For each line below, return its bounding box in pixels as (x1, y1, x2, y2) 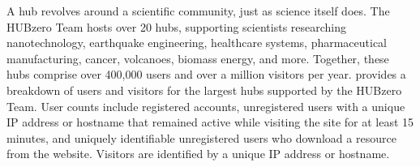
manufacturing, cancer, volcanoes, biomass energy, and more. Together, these (6, 49, 389, 66)
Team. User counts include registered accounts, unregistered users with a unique (6, 97, 405, 114)
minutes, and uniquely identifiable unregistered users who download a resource (6, 129, 396, 146)
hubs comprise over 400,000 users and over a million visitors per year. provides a (6, 66, 406, 83)
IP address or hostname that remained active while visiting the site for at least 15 (6, 113, 414, 131)
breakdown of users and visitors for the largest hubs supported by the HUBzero (6, 81, 402, 98)
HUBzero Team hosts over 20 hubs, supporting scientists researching (6, 18, 347, 35)
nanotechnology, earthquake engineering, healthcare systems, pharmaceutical (6, 34, 388, 51)
